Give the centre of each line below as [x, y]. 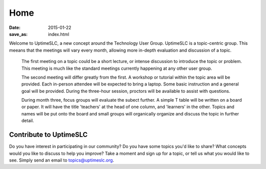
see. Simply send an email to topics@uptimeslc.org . [62, 160]
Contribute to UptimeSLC [49, 135]
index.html [59, 34]
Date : [15, 28]
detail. [28, 121]
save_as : [18, 34]
